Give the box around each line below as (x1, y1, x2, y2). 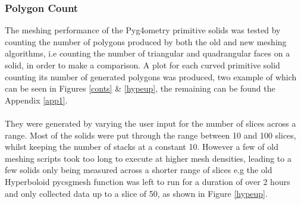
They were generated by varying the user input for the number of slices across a (5, 117, 296, 129)
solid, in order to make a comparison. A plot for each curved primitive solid (5, 59, 280, 71)
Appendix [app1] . (5, 93, 68, 106)
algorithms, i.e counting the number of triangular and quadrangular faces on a (5, 47, 290, 59)
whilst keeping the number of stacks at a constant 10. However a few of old (5, 140, 278, 153)
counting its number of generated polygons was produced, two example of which (5, 70, 297, 83)
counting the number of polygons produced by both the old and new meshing (5, 35, 287, 48)
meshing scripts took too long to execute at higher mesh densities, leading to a (5, 152, 291, 164)
